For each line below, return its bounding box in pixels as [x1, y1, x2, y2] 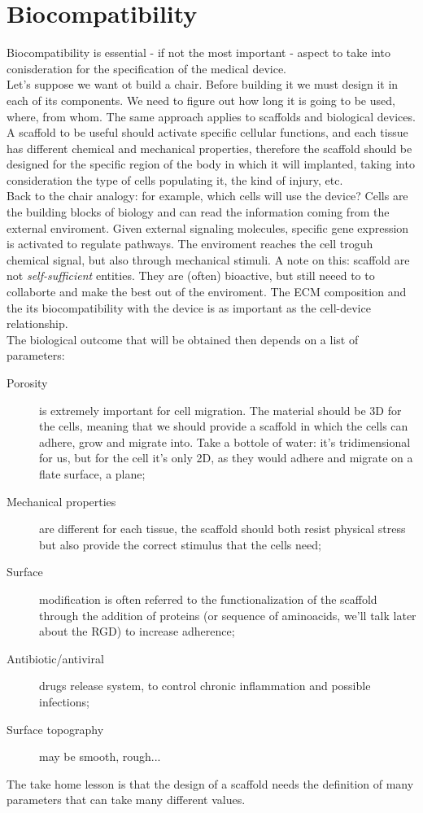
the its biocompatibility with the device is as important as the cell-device [7, 299, 371, 316]
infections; [39, 693, 89, 710]
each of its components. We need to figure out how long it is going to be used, [7, 91, 395, 108]
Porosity [7, 374, 48, 391]
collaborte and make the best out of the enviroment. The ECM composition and [7, 283, 407, 300]
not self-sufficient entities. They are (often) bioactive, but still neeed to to [7, 267, 375, 284]
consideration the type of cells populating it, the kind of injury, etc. [7, 171, 343, 188]
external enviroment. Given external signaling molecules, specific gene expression [7, 219, 409, 236]
